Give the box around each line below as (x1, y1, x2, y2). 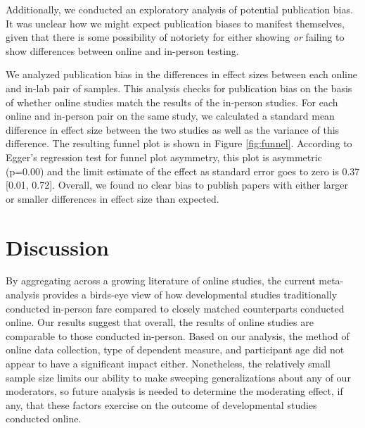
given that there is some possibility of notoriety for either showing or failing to (6, 30, 345, 44)
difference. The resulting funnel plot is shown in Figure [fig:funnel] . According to (6, 136, 352, 151)
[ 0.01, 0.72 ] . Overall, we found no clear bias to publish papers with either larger (6, 177, 349, 192)
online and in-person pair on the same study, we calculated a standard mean (6, 108, 335, 123)
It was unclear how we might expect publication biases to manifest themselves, (6, 15, 345, 30)
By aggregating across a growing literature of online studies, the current (6, 273, 316, 288)
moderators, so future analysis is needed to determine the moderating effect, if (6, 384, 343, 398)
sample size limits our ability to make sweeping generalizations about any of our (6, 370, 351, 384)
